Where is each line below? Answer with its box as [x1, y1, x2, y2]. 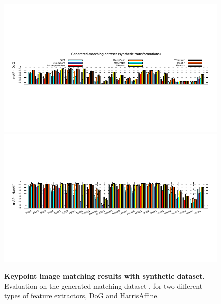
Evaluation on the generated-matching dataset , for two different [4, 280, 203, 291]
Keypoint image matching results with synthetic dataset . [4, 270, 205, 281]
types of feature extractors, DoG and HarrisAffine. [4, 290, 159, 301]
